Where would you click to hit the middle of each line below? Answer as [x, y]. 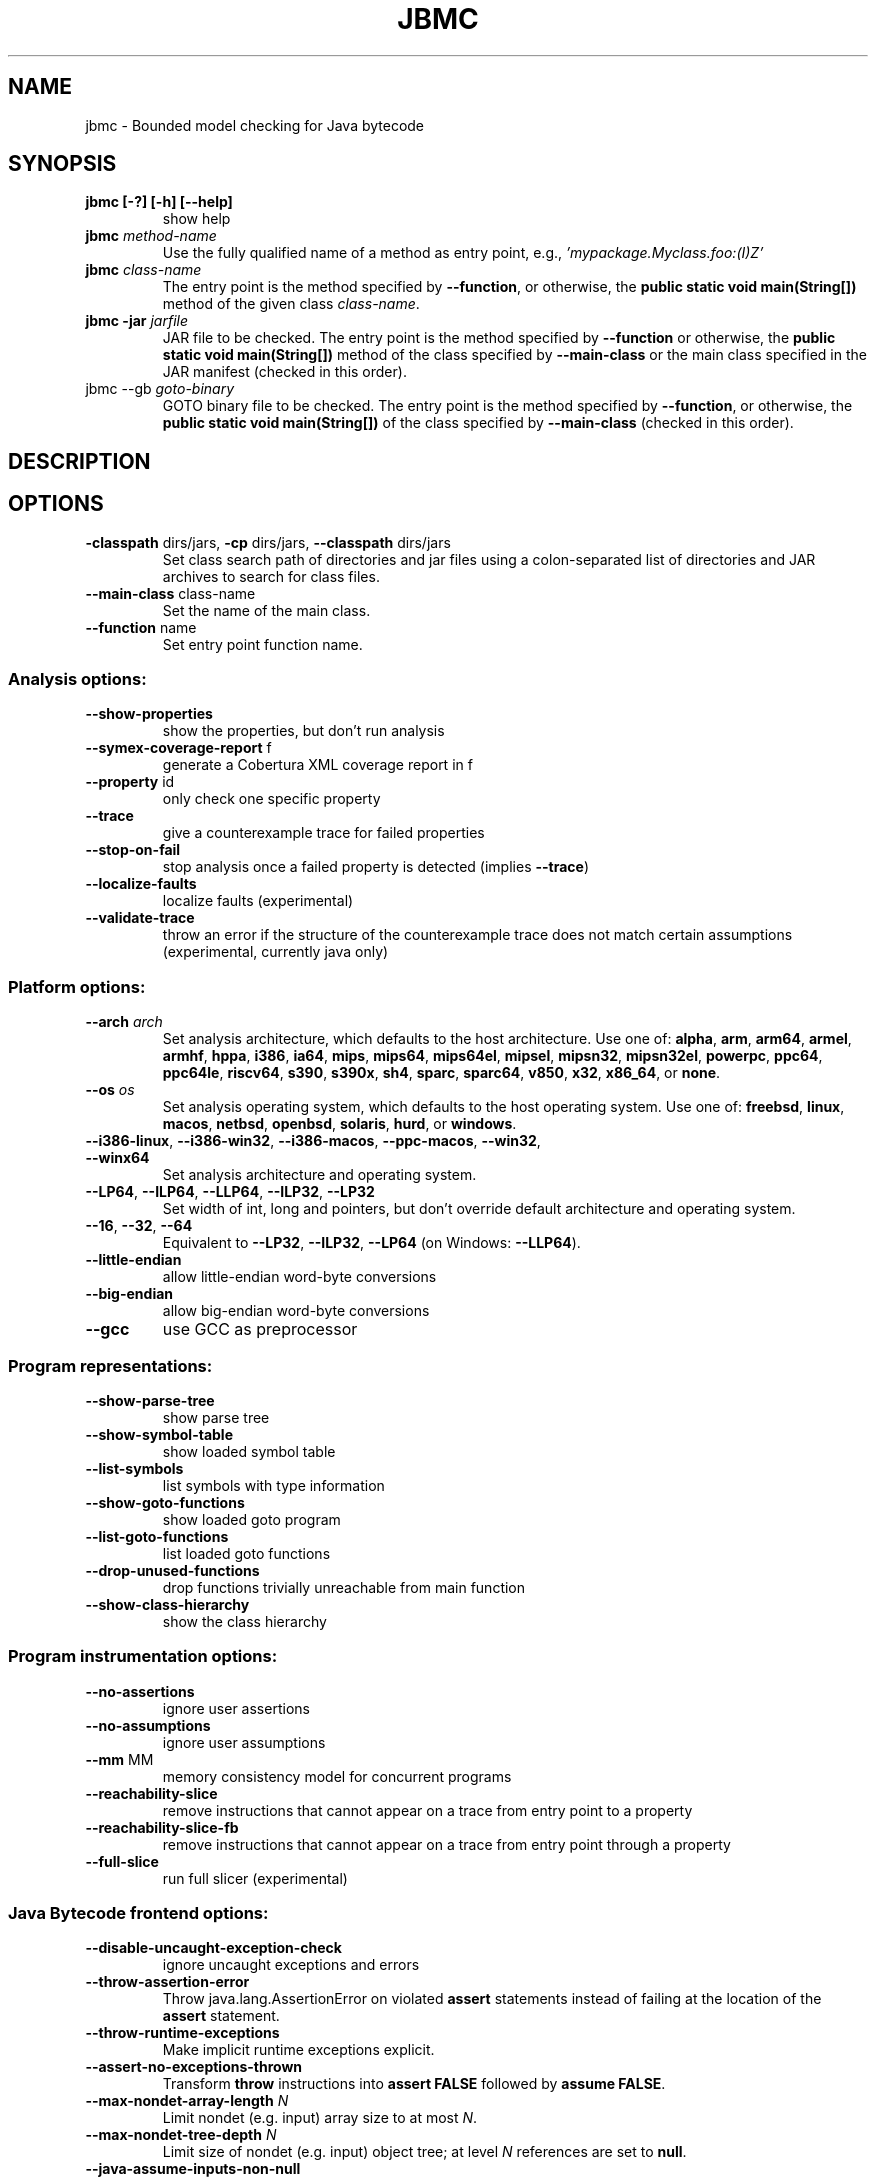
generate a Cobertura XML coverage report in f [317, 765]
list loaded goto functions [246, 1553]
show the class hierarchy [244, 1621]
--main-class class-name [170, 593]
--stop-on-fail [133, 850]
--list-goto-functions [157, 1536]
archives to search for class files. [271, 576]
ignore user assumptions [244, 1742]
